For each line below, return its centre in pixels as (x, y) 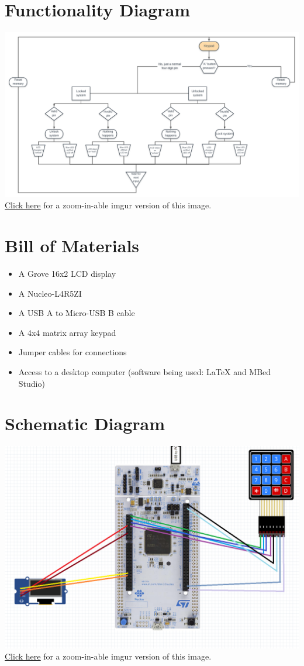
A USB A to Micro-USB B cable (77, 313)
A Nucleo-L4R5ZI (50, 293)
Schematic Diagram (85, 423)
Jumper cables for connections (72, 352)
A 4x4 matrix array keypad (67, 332)
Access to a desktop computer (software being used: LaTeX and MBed (145, 371)
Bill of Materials (72, 246)
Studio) (32, 383)
